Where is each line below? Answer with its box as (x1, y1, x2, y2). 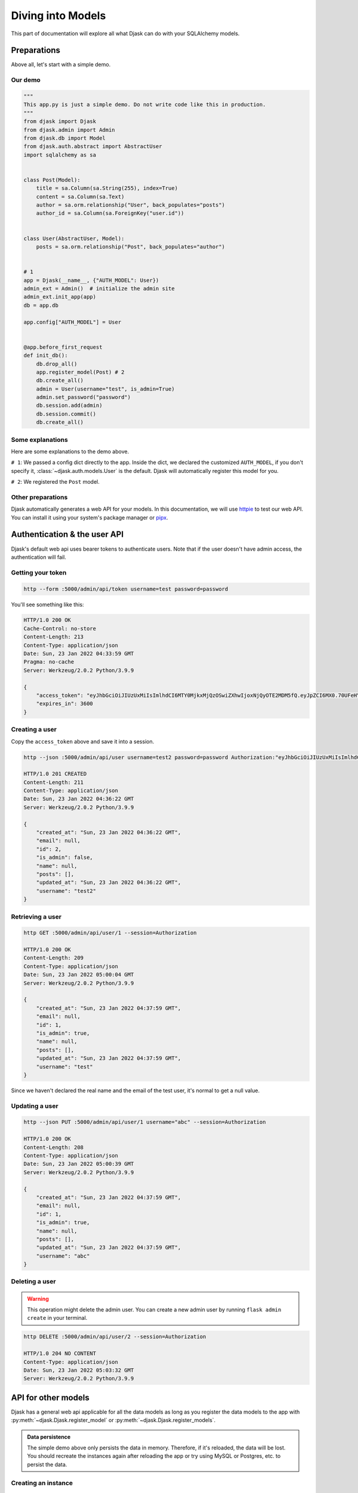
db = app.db (23, 302, 59, 309)
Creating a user (11, 726, 57, 734)
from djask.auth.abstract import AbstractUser (23, 143, 162, 150)
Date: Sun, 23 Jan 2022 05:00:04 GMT (23, 971, 134, 978)
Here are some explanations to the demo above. (11, 448, 129, 455)
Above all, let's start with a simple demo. (11, 61, 111, 68)
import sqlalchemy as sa (23, 151, 97, 158)
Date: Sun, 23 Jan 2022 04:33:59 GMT (23, 650, 134, 657)
